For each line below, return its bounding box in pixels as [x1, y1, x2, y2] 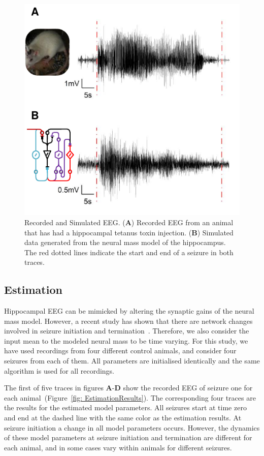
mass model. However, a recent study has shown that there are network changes [4, 315, 253, 326]
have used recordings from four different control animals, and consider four [4, 345, 237, 356]
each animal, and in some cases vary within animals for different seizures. [4, 442, 232, 452]
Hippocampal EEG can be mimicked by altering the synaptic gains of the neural [4, 306, 254, 316]
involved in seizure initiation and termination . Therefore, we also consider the [4, 325, 249, 336]
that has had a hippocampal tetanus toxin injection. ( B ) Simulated [24, 227, 234, 237]
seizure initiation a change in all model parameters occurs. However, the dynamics [4, 422, 260, 433]
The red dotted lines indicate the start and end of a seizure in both [24, 247, 234, 257]
